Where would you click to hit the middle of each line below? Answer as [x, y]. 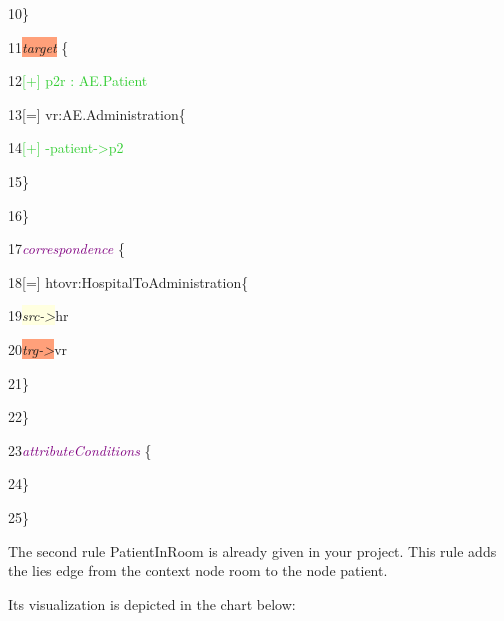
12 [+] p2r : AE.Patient [78, 80]
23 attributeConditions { [80, 449]
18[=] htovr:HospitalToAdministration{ [128, 281]
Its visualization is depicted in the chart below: [152, 603]
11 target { [38, 46]
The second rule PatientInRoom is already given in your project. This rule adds [252, 550]
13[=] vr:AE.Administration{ [97, 113]
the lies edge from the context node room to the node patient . [198, 570]
